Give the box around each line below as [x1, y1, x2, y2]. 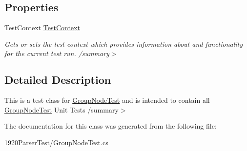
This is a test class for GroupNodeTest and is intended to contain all [4, 95, 210, 105]
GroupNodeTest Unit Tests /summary [4, 104, 119, 114]
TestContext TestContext [4, 22, 80, 33]
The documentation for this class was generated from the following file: [4, 121, 217, 131]
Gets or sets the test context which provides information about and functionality [4, 38, 243, 49]
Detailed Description [4, 72, 111, 87]
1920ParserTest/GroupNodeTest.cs [4, 137, 108, 147]
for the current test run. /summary [4, 48, 109, 58]
